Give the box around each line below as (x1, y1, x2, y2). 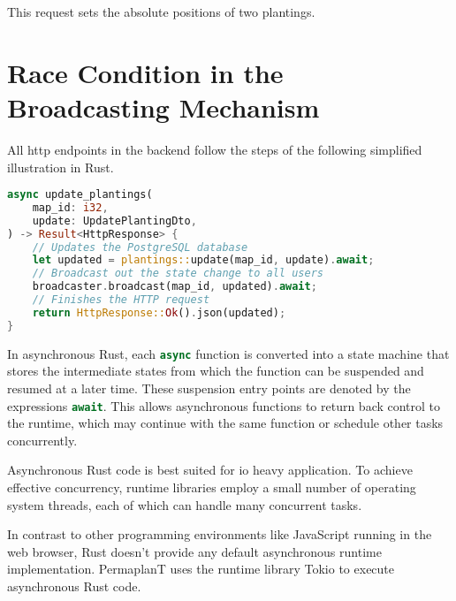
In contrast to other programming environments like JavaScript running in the (7, 525, 432, 544)
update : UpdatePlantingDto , (32, 214, 197, 227)
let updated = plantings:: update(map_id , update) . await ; (32, 254, 375, 267)
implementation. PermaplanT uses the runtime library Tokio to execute (7, 559, 395, 578)
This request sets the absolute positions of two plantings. (7, 3, 315, 20)
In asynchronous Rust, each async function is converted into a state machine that (7, 344, 450, 362)
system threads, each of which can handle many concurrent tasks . (7, 495, 362, 514)
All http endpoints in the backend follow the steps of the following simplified (7, 140, 422, 158)
